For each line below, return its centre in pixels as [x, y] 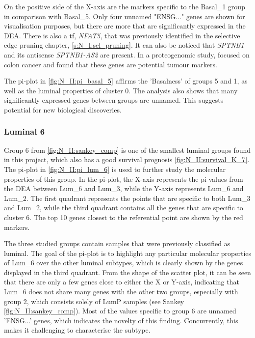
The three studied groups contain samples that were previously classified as [117, 243]
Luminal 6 [25, 131]
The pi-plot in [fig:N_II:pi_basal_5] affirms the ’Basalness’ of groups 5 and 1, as [126, 81]
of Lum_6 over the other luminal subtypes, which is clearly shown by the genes [124, 263]
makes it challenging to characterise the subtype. [77, 330]
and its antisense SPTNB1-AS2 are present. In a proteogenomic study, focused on [127, 54]
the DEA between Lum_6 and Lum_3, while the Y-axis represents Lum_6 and [124, 188]
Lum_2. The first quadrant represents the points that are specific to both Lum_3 [127, 198]
